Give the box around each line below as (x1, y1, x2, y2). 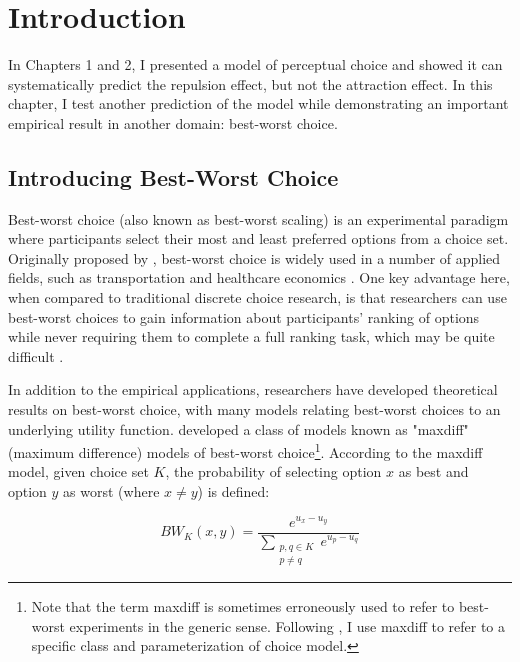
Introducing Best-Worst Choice (8, 161, 339, 192)
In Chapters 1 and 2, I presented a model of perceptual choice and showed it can (8, 54, 503, 75)
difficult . (8, 345, 64, 366)
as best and (398, 461, 469, 482)
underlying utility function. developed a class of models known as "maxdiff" (8, 418, 469, 439)
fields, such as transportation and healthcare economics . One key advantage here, (8, 267, 510, 288)
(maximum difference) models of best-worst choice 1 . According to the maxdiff (8, 439, 483, 462)
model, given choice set (8, 461, 149, 482)
